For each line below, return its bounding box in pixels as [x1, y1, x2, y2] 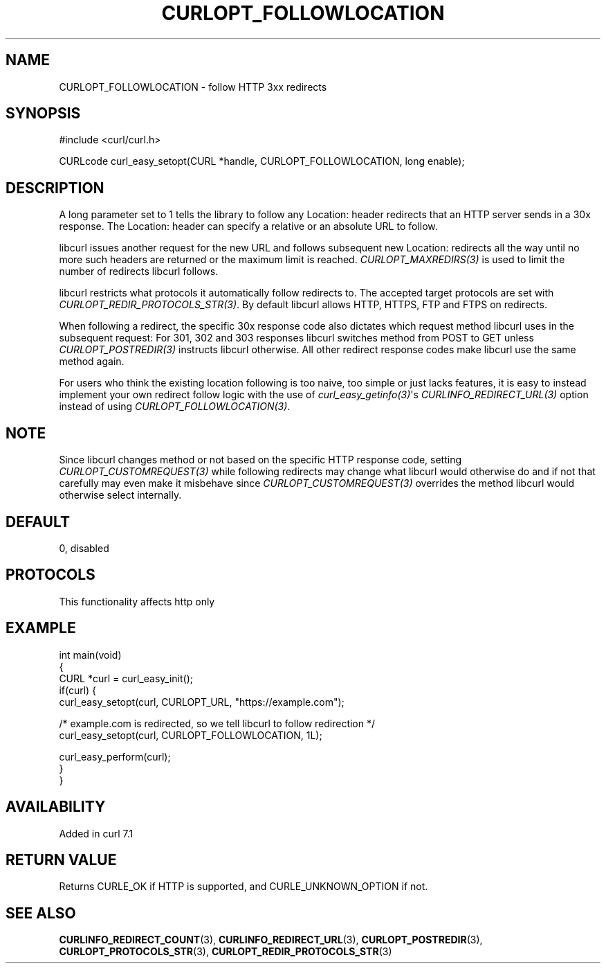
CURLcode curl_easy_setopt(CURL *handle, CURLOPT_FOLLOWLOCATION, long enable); [59, 155, 465, 168]
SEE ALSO [6, 904, 76, 922]
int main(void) [59, 648, 122, 661]
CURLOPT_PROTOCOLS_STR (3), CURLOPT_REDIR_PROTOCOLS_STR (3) [59, 945, 392, 958]
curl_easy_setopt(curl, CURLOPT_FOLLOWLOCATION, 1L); [59, 729, 322, 741]
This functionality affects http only [59, 595, 215, 607]
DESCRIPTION [6, 179, 104, 197]
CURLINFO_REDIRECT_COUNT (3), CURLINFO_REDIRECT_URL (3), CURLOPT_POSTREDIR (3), [59, 934, 483, 946]
